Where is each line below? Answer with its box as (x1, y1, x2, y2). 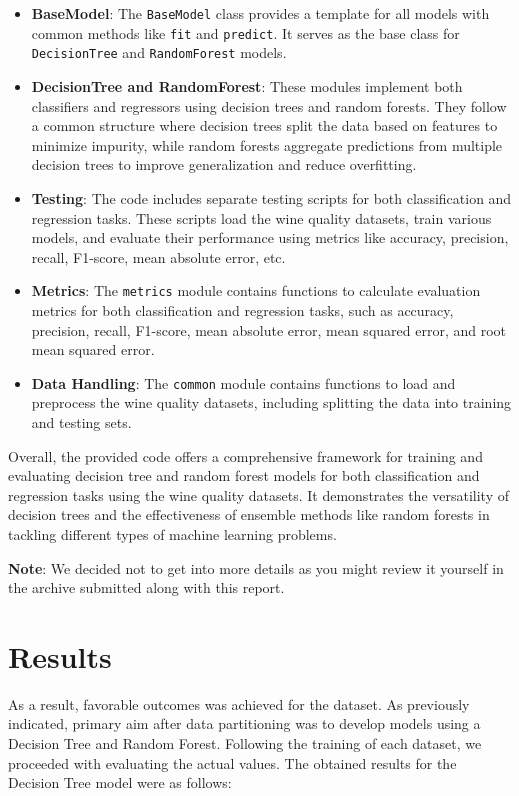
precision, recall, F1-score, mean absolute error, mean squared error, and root (31, 319, 507, 340)
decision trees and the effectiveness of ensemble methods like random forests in (8, 504, 490, 525)
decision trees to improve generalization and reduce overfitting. (31, 154, 417, 175)
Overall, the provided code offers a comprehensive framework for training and (8, 445, 483, 466)
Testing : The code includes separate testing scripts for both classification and (31, 187, 512, 208)
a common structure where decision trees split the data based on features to (31, 115, 498, 136)
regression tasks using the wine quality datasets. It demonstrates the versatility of (8, 484, 510, 505)
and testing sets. (31, 412, 132, 432)
